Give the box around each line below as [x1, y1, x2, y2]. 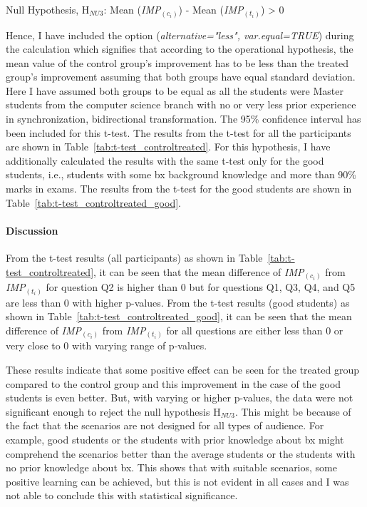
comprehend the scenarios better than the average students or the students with [6, 446, 356, 461]
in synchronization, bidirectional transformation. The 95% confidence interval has [6, 111, 361, 126]
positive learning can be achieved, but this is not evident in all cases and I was [6, 473, 349, 488]
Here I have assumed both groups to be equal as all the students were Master [6, 83, 343, 98]
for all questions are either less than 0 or [166, 322, 343, 337]
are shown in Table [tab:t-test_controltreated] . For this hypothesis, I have [6, 139, 331, 154]
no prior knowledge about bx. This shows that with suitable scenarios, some [6, 460, 337, 475]
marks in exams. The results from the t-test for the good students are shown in [6, 181, 352, 196]
